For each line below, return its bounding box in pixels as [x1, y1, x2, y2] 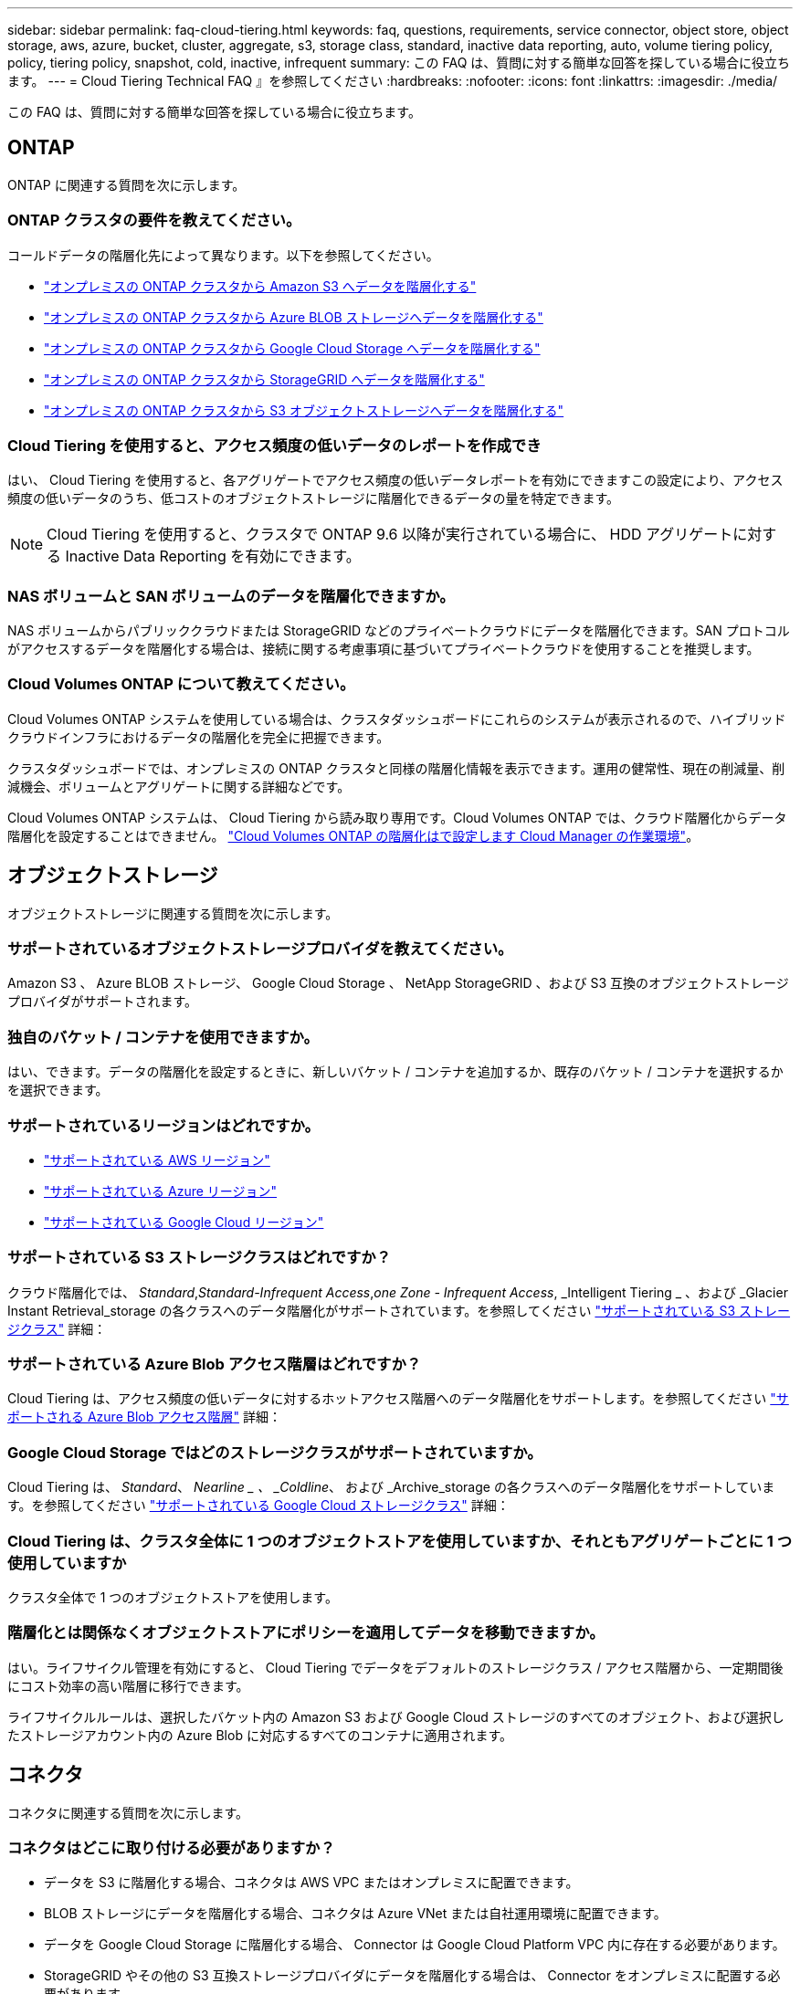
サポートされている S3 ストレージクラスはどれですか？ [7, 1248, 392, 1267]
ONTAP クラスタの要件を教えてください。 [7, 211, 301, 230]
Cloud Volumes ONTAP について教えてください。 [7, 675, 355, 694]
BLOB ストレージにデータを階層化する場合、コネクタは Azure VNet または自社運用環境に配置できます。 [44, 1905, 667, 1922]
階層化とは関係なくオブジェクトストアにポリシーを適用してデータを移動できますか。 [7, 1623, 605, 1642]
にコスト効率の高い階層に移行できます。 [7, 1677, 249, 1694]
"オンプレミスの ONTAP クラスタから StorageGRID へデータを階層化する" [44, 371, 485, 387]
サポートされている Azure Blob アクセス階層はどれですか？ [7, 1355, 422, 1374]
